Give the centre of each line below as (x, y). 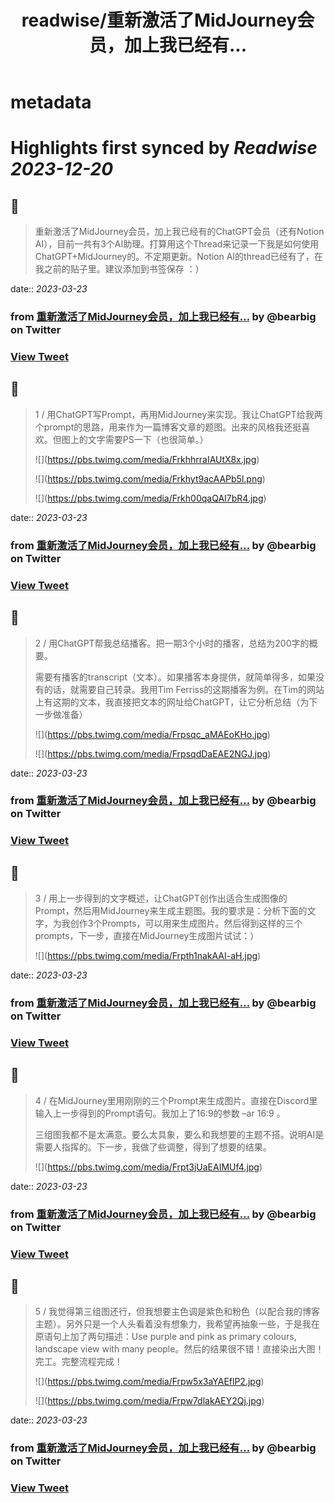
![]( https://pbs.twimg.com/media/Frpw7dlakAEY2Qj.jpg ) (149, 1401)
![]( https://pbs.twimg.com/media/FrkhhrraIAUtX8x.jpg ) (147, 459)
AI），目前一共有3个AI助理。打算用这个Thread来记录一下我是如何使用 (177, 244)
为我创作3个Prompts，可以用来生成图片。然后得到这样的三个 (177, 923)
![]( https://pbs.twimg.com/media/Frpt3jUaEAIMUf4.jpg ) (148, 1167)
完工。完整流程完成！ (78, 1362)
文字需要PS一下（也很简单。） (148, 439)
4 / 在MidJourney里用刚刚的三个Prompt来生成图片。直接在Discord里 (176, 1100)
